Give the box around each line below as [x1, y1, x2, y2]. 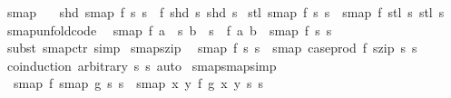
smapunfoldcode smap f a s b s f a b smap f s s [6, 20, 332, 39]
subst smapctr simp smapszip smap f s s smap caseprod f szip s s [6, 38, 417, 57]
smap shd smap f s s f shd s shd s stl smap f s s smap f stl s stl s [6, 3, 445, 21]
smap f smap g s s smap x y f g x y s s [13, 73, 264, 93]
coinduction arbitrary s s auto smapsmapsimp [6, 55, 277, 74]
